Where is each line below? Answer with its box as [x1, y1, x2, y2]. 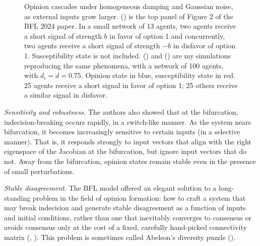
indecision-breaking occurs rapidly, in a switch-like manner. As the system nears [4, 116, 251, 127]
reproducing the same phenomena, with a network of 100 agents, [24, 60, 224, 70]
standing [4, 192, 31, 203]
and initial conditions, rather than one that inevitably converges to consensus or [4, 212, 251, 222]
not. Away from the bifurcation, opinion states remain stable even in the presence [4, 155, 256, 166]
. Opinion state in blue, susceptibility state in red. [81, 70, 235, 80]
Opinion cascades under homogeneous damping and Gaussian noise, [24, 1, 233, 11]
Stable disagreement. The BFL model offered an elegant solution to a [4, 183, 217, 193]
